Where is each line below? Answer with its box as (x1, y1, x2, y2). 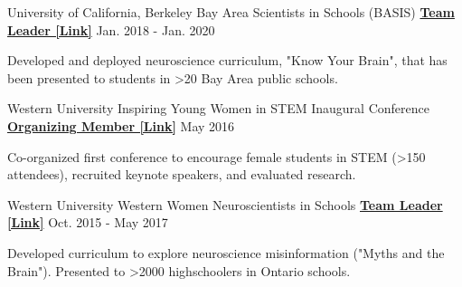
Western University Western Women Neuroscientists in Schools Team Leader (7, 195, 443, 214)
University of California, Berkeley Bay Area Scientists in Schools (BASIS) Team (7, 3, 455, 21)
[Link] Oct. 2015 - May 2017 (7, 213, 168, 232)
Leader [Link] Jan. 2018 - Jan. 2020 (7, 20, 215, 39)
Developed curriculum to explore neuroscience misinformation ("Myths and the (7, 243, 445, 262)
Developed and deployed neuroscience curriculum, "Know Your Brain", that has (7, 51, 448, 70)
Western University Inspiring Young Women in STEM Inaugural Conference (7, 99, 429, 118)
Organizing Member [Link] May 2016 (7, 116, 235, 135)
